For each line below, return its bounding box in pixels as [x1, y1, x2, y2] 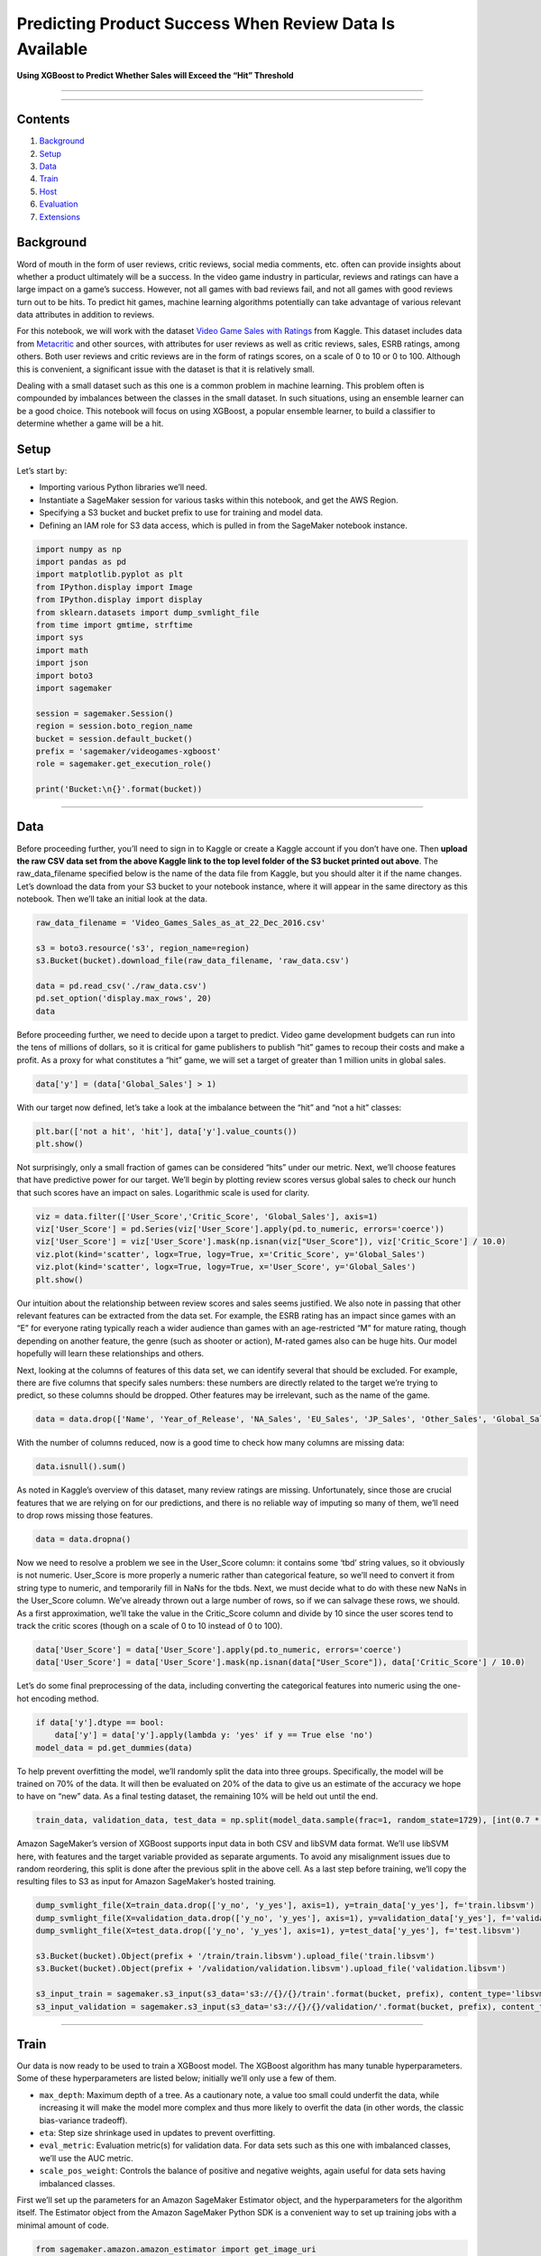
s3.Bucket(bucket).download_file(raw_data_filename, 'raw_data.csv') [35, 956, 350, 966]
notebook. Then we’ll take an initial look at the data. [16, 893, 207, 904]
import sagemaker [35, 682, 113, 693]
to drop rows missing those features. [16, 1510, 153, 1521]
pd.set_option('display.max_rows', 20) [35, 994, 212, 1003]
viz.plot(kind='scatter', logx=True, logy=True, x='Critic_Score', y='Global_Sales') [35, 1249, 426, 1259]
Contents [16, 112, 70, 127]
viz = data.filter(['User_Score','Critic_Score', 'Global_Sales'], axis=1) [35, 1211, 379, 1222]
